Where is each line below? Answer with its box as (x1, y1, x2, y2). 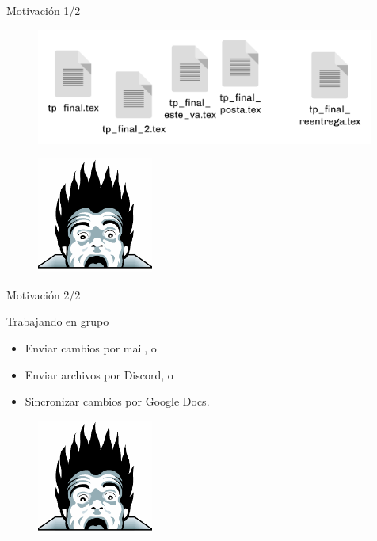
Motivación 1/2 (6, 2, 81, 18)
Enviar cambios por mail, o (25, 339, 157, 356)
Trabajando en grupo (6, 313, 109, 330)
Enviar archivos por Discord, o (25, 366, 173, 383)
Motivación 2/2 (6, 286, 81, 303)
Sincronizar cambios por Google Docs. (25, 393, 210, 410)
